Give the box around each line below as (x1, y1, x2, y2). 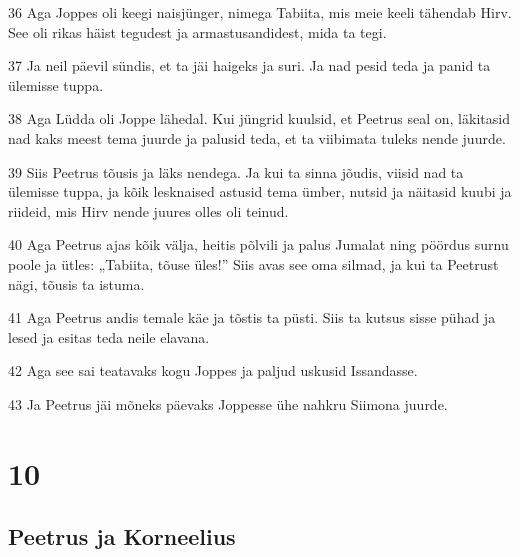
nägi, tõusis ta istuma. (8, 273, 145, 294)
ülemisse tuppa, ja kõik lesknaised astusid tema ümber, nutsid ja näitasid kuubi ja (8, 181, 512, 202)
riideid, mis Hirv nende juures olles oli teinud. (8, 200, 289, 221)
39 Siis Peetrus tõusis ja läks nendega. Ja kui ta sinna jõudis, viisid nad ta (8, 161, 464, 182)
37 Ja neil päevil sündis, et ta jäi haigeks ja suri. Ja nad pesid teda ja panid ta (8, 55, 491, 76)
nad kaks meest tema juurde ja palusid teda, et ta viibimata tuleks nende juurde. (8, 127, 506, 148)
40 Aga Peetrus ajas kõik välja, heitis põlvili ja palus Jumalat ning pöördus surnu (8, 234, 509, 255)
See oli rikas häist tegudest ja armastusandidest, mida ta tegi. (8, 21, 387, 42)
